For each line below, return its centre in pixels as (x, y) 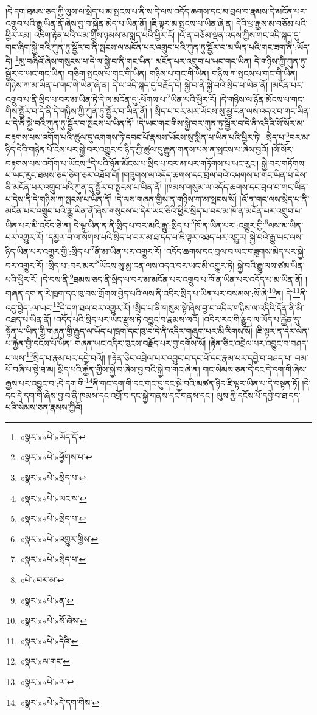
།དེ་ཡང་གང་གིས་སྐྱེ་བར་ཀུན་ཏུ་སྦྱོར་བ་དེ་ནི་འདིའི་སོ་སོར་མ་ (221, 123)
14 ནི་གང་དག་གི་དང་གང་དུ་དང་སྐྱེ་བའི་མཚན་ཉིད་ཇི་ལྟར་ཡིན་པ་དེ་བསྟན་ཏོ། (192, 382)
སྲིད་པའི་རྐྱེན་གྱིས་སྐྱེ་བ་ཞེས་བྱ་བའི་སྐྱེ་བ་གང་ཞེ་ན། (129, 369)
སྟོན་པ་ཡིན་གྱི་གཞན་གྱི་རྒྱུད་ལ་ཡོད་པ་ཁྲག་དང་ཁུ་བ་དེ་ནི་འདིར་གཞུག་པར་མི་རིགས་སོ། (129, 331)
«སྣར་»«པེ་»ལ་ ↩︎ (47, 682)
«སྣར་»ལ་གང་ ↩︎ (45, 661)
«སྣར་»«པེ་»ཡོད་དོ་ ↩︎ (53, 436)
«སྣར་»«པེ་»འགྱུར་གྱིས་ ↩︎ (59, 538)
